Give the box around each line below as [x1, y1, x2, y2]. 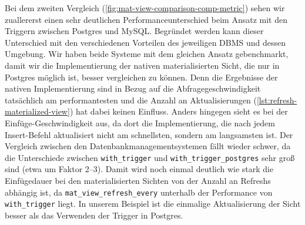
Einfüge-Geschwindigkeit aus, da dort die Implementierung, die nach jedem [5, 116, 275, 129]
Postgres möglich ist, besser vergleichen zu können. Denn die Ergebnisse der [5, 70, 278, 83]
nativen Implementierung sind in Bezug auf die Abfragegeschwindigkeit [5, 82, 261, 95]
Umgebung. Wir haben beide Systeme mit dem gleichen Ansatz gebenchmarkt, [5, 48, 289, 60]
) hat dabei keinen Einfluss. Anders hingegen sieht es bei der [69, 105, 288, 117]
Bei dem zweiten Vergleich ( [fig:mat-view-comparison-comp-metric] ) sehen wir [5, 2, 285, 14]
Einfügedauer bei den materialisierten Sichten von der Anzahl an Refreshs [5, 174, 271, 186]
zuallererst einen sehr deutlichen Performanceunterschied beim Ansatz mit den [5, 13, 287, 25]
